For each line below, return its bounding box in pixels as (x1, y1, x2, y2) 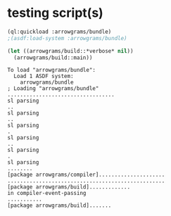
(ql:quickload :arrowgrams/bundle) (7, 28, 112, 35)
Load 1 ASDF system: (13, 72, 74, 80)
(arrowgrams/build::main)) (13, 54, 93, 61)
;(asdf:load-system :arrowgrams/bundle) (7, 34, 128, 42)
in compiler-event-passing (7, 190, 87, 197)
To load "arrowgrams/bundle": (7, 67, 96, 74)
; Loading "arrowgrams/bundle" (7, 85, 99, 92)
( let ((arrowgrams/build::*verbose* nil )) (7, 47, 134, 54)
